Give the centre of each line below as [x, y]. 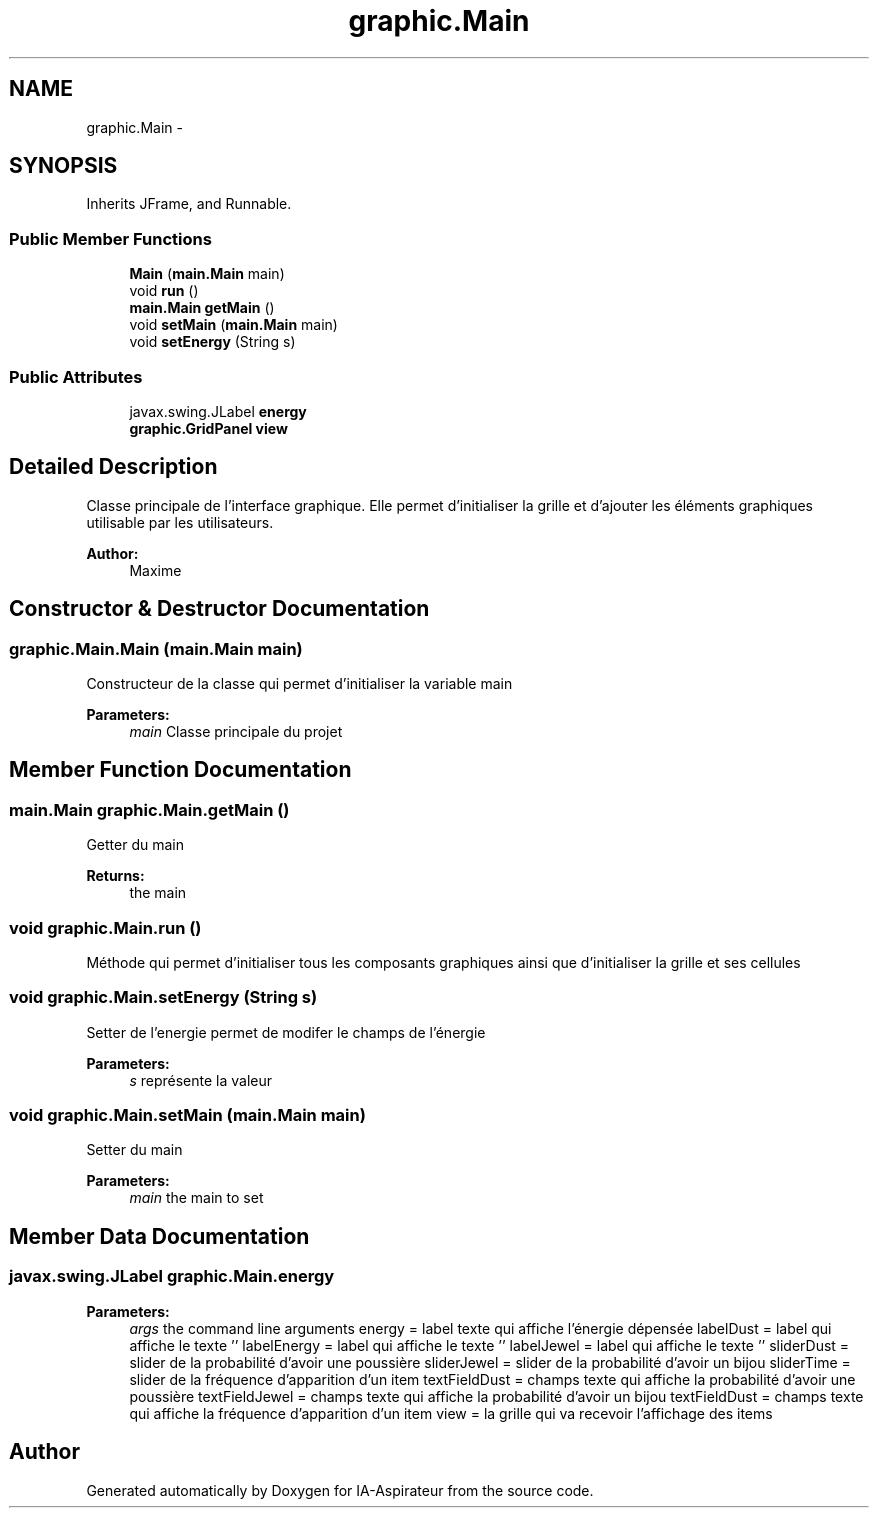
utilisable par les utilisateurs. [180, 522]
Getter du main [135, 845]
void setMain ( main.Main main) [233, 325]
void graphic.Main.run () [105, 927]
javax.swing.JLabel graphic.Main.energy [172, 1276]
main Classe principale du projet [236, 731]
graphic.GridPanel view [208, 428]
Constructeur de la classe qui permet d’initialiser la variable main [299, 683]
